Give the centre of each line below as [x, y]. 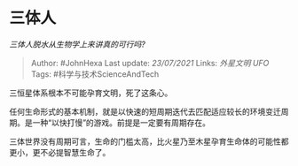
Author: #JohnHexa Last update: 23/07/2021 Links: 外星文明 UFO [150, 63]
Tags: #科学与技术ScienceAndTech [95, 74]
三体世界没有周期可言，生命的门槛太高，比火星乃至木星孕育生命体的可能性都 [149, 141]
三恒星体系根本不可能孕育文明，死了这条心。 [91, 93]
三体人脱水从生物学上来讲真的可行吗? [78, 44]
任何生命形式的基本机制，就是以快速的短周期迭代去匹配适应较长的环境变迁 [145, 111]
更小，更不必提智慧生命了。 [60, 152]
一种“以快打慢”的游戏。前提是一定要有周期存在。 [122, 122]
